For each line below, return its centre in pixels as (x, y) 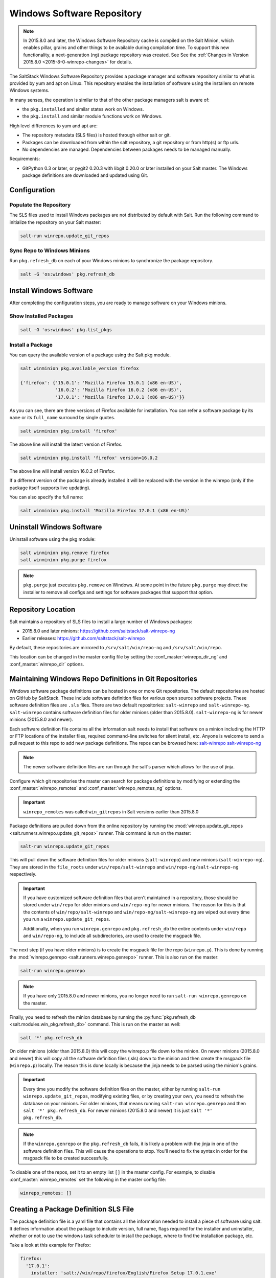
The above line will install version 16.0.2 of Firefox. (62, 471)
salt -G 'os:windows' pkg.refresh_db (67, 274)
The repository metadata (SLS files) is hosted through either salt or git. (97, 135)
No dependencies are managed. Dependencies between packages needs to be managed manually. (127, 150)
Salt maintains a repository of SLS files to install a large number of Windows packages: (101, 622)
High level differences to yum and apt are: (54, 126)
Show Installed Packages (41, 316)
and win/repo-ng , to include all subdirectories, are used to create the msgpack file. (112, 935)
